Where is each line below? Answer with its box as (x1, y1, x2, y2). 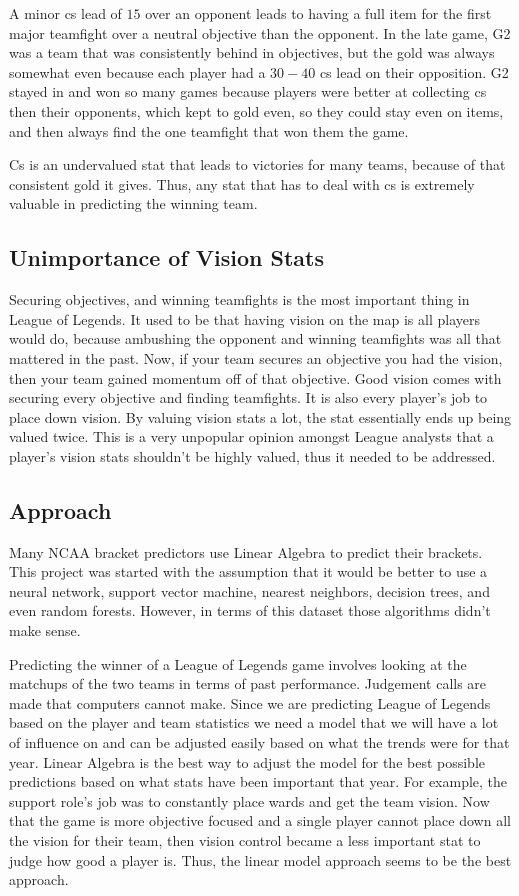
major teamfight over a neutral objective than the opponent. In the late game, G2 (9, 22, 511, 43)
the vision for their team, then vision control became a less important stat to (9, 830, 481, 850)
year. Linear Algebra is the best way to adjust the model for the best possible (9, 751, 486, 772)
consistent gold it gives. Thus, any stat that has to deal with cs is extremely (9, 173, 475, 194)
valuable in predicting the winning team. (9, 193, 258, 214)
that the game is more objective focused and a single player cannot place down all (9, 810, 511, 831)
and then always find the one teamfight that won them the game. (9, 120, 409, 141)
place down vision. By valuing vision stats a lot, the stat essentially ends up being (9, 406, 512, 427)
